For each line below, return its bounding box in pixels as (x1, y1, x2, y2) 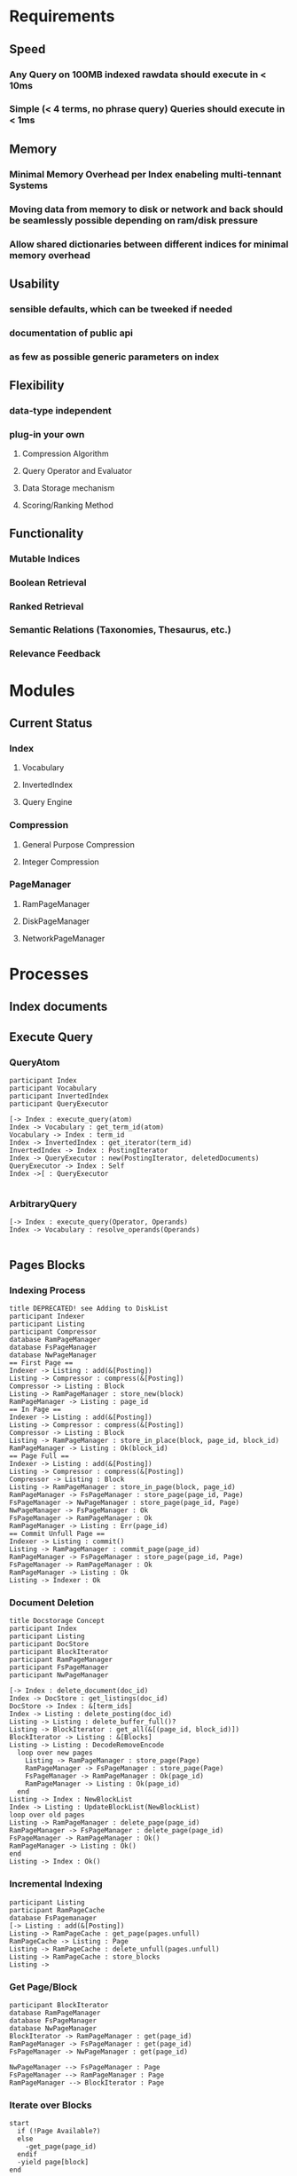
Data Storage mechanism (21, 483, 115, 493)
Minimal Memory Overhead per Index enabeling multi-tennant (9, 168, 282, 180)
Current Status (9, 715, 93, 730)
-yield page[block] (17, 2158, 90, 2167)
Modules (9, 681, 75, 700)
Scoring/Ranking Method (21, 500, 113, 511)
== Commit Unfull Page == (9, 1529, 105, 1539)
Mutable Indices (9, 552, 81, 564)
